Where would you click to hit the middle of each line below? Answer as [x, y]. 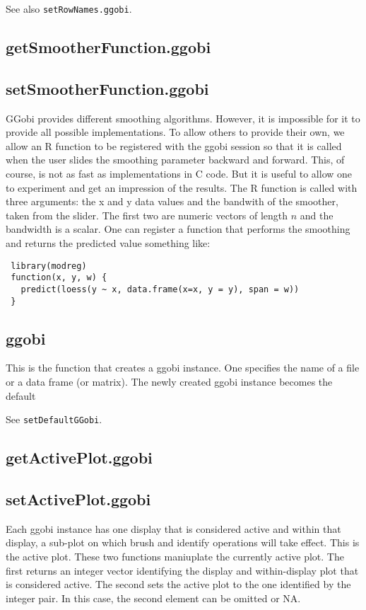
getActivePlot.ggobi [79, 457]
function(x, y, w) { [59, 278]
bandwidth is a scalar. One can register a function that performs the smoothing [178, 229]
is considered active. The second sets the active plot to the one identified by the [178, 584]
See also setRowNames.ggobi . [69, 8]
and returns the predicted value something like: [108, 242]
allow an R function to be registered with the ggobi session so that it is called [174, 145]
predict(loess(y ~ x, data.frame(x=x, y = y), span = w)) [160, 289]
